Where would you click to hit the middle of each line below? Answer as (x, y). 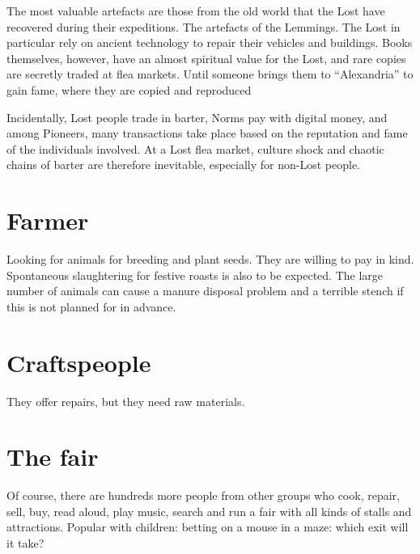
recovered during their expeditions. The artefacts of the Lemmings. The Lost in (204, 26)
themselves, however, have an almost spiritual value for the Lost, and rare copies (206, 58)
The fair (53, 457)
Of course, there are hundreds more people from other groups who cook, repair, (203, 495)
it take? (25, 543)
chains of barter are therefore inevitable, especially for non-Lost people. (184, 165)
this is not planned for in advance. (91, 306)
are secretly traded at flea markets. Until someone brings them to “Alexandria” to (210, 74)
